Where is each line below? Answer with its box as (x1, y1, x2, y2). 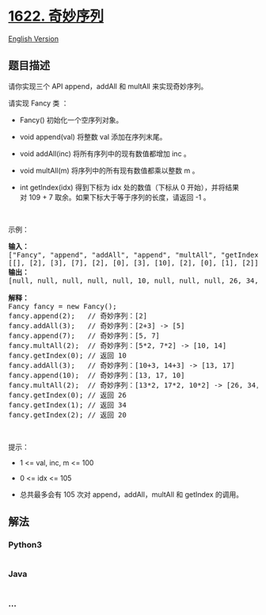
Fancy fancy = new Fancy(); (8, 302, 117, 311)
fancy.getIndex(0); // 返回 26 (8, 390, 127, 399)
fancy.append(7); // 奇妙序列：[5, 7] (8, 330, 161, 340)
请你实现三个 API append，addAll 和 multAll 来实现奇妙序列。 (8, 81, 208, 91)
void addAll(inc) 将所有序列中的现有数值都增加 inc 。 (19, 148, 192, 159)
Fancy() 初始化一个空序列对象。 (19, 115, 123, 124)
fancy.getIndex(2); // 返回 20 (8, 410, 127, 419)
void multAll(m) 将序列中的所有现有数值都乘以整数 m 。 (19, 166, 199, 175)
